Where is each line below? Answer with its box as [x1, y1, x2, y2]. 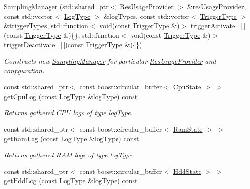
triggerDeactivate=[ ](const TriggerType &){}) [4, 39, 142, 50]
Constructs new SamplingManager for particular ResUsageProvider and [4, 55, 216, 66]
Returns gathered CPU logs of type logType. [4, 107, 133, 118]
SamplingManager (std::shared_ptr [4, 1, 109, 11]
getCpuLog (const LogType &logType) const [4, 91, 138, 101]
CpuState [173, 82, 201, 92]
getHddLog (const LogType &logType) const [4, 175, 138, 186]
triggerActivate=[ [190, 20, 242, 31]
